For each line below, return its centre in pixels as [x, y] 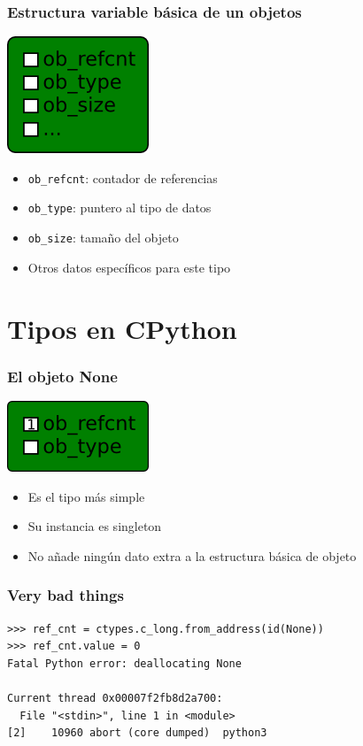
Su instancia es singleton [95, 526]
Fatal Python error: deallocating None [124, 663]
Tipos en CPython [122, 328]
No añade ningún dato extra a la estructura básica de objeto [192, 555]
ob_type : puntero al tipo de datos [120, 208]
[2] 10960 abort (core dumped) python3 [137, 733]
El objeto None [62, 376]
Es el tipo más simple [86, 496]
